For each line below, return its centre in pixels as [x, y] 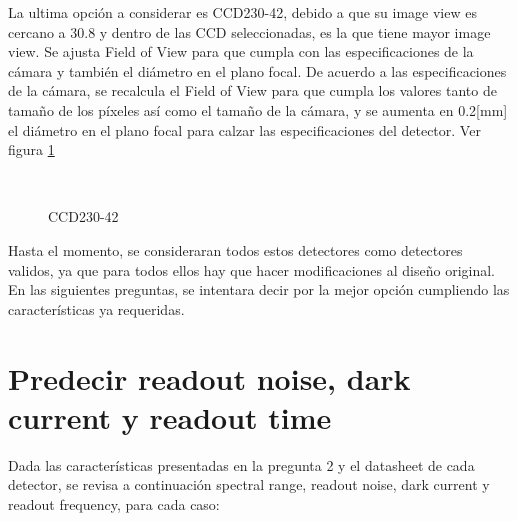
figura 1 [31, 149]
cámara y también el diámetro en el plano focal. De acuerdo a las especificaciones [257, 70]
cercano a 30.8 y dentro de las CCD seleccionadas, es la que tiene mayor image [249, 31]
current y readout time [170, 416]
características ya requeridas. [96, 308]
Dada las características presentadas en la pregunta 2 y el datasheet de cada [241, 464]
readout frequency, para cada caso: [114, 503]
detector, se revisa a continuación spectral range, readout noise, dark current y [249, 484]
